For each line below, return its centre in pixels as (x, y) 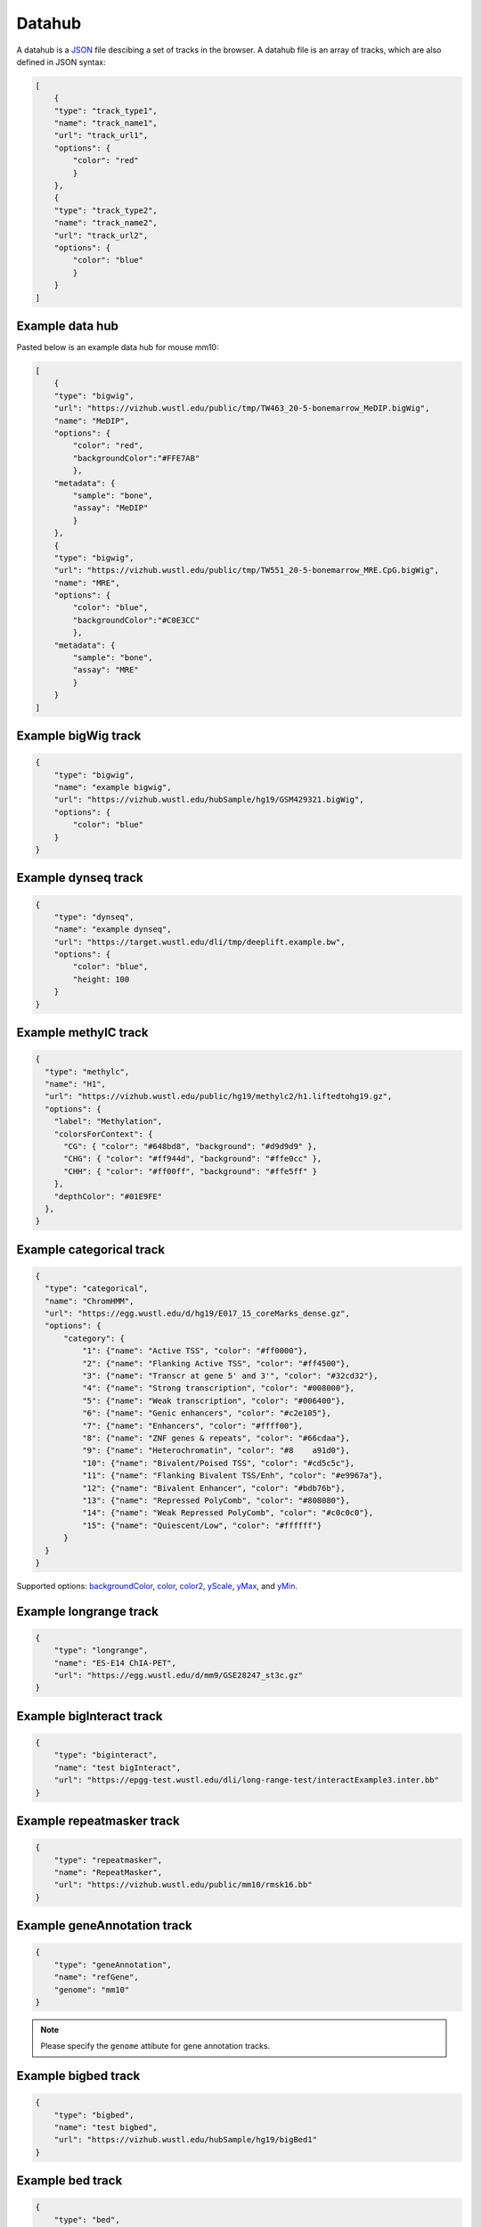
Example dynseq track (80, 878)
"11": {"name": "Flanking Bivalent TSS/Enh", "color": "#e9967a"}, (232, 1476)
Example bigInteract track (90, 1716)
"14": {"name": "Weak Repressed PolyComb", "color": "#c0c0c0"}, (228, 1513)
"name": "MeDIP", (92, 420)
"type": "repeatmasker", (108, 1860)
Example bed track (69, 2181)
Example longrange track (88, 1611)
